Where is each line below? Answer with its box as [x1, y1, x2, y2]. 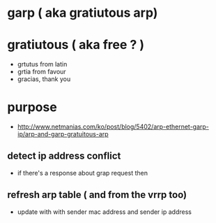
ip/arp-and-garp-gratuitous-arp [17, 130, 109, 138]
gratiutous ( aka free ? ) [7, 37, 145, 53]
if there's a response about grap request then [17, 168, 148, 177]
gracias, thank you [17, 75, 71, 83]
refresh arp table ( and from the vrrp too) [7, 189, 187, 201]
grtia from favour [17, 68, 66, 76]
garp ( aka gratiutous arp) [7, 5, 158, 21]
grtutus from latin [17, 60, 68, 69]
